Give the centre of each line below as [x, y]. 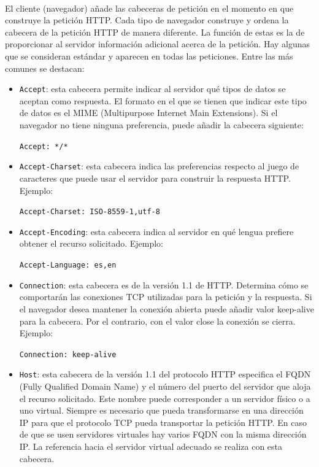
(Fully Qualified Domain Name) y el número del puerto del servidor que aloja [165, 386]
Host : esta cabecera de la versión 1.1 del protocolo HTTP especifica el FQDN [165, 374]
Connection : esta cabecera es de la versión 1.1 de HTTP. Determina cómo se [164, 284]
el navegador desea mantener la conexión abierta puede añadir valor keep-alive [167, 308]
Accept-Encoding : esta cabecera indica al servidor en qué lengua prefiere [156, 231]
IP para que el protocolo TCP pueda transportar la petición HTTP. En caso [163, 422]
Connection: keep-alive [68, 354]
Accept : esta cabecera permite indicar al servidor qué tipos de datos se [152, 89]
